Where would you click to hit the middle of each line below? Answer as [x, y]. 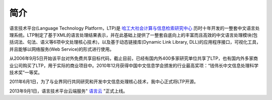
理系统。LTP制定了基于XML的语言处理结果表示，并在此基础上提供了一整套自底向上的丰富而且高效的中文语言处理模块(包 [133, 35]
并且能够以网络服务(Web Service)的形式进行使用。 [62, 49]
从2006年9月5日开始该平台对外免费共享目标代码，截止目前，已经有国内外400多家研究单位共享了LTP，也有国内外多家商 [134, 58]
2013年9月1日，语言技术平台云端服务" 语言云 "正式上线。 [69, 91]
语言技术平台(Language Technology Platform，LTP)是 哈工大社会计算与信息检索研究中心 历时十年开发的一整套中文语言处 [134, 28]
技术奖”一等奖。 [26, 72]
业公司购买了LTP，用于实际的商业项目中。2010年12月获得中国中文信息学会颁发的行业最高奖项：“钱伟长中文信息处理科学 [134, 65]
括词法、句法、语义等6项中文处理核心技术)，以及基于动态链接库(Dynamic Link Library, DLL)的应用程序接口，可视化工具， [135, 42]
